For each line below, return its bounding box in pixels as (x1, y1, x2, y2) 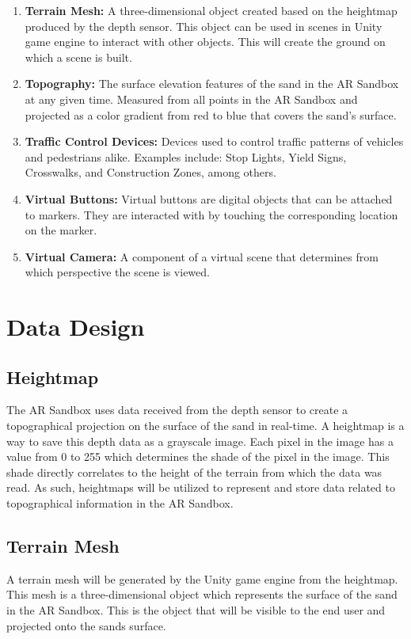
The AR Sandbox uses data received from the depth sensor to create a (6, 401, 348, 418)
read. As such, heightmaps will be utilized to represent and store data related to (6, 479, 395, 496)
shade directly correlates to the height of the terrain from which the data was (6, 463, 382, 480)
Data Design (6, 310, 145, 343)
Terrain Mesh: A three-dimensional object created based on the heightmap (25, 2, 398, 18)
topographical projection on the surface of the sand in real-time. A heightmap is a (6, 417, 405, 434)
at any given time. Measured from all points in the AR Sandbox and (25, 90, 358, 107)
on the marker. (25, 222, 97, 238)
